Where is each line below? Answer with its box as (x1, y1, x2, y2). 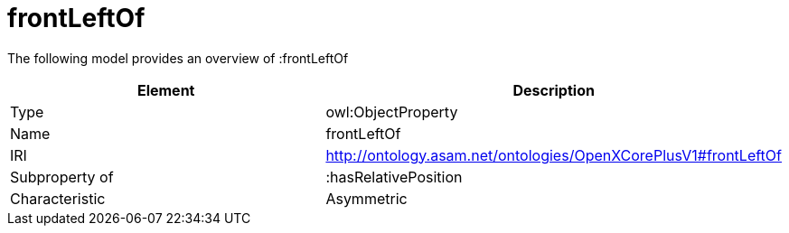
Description (512, 80, 595, 99)
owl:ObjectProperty (325, 102, 458, 121)
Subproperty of (10, 167, 114, 186)
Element (136, 80, 195, 99)
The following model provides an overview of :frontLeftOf (7, 50, 349, 66)
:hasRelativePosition (325, 167, 463, 186)
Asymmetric (325, 189, 408, 208)
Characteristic (10, 189, 106, 208)
